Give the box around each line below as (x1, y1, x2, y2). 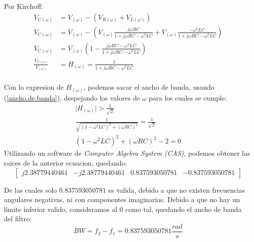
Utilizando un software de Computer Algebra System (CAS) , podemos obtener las (4, 148, 251, 158)
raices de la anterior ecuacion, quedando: (4, 157, 127, 168)
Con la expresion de (4, 82, 64, 92)
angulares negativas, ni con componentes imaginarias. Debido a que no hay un (4, 194, 240, 205)
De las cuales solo (4, 184, 57, 195)
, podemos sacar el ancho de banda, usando (83, 82, 215, 92)
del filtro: (4, 213, 32, 224)
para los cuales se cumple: (148, 92, 227, 103)
